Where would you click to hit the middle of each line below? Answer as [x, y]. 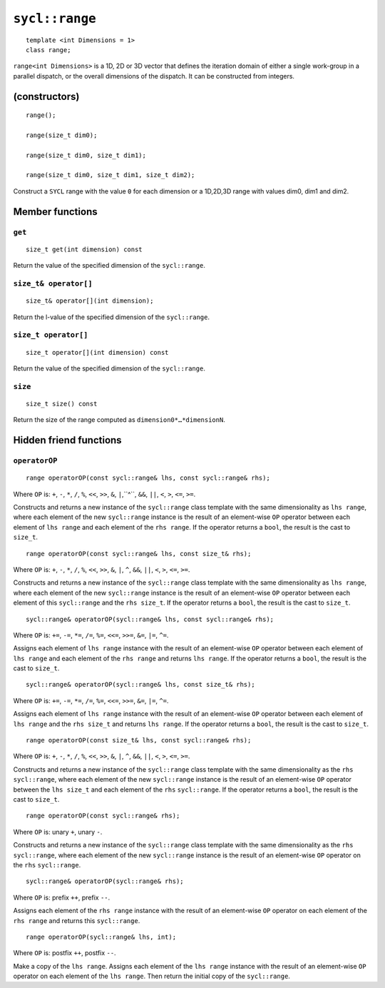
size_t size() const [62, 404]
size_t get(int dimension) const [84, 249]
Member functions [55, 212]
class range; [48, 50]
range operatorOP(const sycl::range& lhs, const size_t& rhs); [139, 554]
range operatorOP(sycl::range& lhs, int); [101, 937]
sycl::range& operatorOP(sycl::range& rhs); [105, 881]
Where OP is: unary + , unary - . [58, 832]
